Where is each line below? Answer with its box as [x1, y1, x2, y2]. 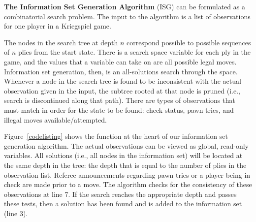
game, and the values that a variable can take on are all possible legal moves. [4, 56, 237, 66]
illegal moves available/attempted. [4, 114, 107, 125]
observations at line [4, 189, 63, 199]
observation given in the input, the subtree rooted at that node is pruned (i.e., [4, 85, 240, 95]
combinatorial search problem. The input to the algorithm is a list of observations [4, 11, 251, 21]
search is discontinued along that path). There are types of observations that [4, 95, 235, 105]
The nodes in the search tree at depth [4, 37, 118, 47]
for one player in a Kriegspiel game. [4, 21, 111, 31]
